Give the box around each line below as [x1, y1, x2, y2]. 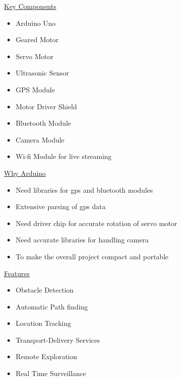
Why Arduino [4, 167, 46, 178]
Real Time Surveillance [15, 368, 86, 379]
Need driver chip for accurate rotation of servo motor [15, 218, 178, 228]
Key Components [4, 1, 57, 11]
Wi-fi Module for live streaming [15, 151, 112, 161]
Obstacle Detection [15, 285, 74, 295]
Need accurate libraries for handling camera [15, 234, 149, 245]
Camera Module [15, 134, 64, 145]
